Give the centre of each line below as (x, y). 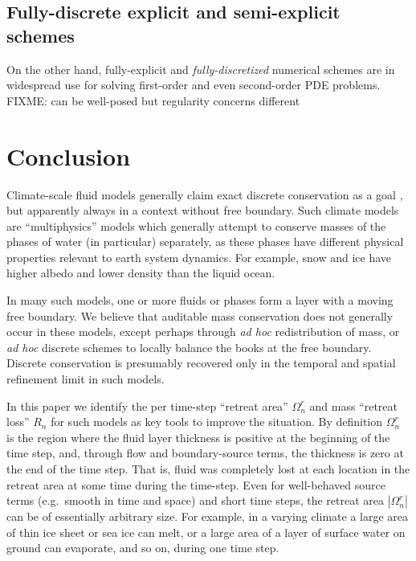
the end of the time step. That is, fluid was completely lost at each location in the (208, 469)
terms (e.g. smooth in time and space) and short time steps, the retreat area (195, 500)
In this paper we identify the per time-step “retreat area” (147, 405)
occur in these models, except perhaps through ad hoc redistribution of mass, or (203, 332)
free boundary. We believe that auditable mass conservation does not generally (200, 315)
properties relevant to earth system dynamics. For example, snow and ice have (199, 257)
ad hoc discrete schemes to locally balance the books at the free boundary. (189, 347)
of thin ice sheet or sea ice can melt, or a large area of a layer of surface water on (206, 532)
